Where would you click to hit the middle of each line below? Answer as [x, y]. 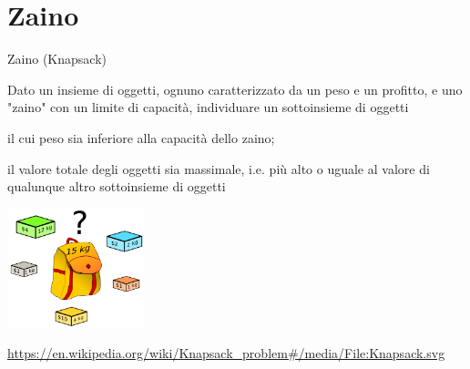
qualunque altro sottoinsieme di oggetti [117, 186]
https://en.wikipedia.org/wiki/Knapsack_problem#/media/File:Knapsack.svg [226, 353]
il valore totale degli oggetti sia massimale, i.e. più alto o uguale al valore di [219, 168]
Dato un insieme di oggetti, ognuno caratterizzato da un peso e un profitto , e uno [235, 89]
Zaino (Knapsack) [57, 59]
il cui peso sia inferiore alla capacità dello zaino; [141, 137]
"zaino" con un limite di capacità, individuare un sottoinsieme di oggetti [208, 107]
